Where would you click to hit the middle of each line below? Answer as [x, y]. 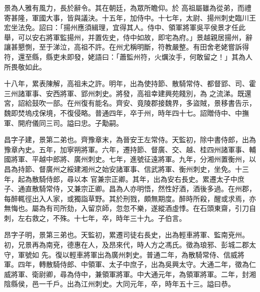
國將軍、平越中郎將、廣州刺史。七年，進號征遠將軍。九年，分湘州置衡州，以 [130, 159]
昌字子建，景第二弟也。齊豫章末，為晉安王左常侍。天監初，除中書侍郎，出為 [130, 139]
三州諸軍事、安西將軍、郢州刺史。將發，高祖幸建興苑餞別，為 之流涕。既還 [128, 93]
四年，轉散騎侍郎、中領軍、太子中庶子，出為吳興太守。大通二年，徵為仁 [137, 264]
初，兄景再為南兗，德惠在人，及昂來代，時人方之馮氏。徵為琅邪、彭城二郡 [126, 245]
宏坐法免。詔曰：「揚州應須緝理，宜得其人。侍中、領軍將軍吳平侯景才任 [121, 27]
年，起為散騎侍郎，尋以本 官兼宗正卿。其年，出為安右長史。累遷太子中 [121, 179]
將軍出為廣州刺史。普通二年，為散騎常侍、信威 [160, 254]
